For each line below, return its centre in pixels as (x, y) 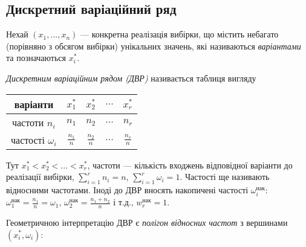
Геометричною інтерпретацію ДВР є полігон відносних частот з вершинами (147, 222)
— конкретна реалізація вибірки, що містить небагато (180, 34)
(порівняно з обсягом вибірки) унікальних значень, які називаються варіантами (154, 46)
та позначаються (36, 58)
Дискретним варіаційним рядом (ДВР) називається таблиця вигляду (131, 78)
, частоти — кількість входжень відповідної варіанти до (190, 165)
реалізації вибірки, (40, 177)
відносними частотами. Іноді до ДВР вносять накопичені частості (127, 189)
